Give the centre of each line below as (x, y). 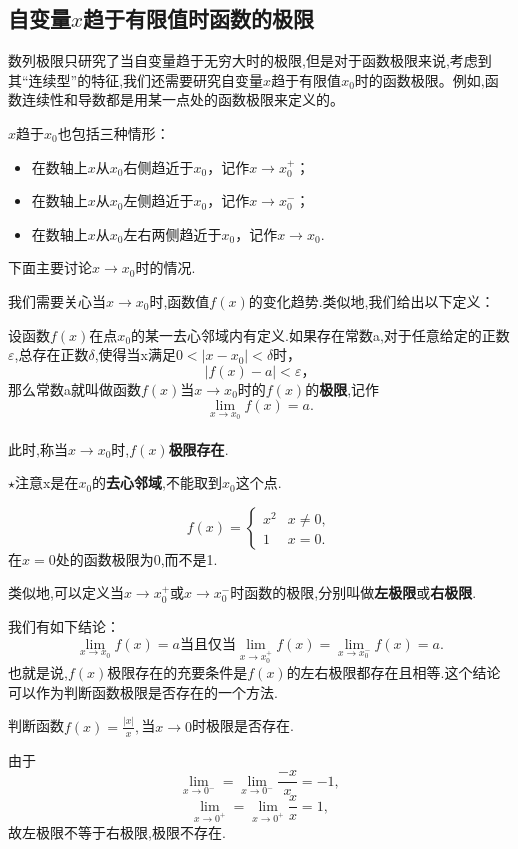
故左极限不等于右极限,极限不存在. (117, 831)
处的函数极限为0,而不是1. (136, 558)
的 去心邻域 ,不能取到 (157, 482)
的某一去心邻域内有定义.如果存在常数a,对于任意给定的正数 (320, 334)
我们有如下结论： (64, 625)
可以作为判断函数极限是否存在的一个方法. (143, 691)
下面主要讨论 (50, 267)
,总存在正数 (51, 354)
